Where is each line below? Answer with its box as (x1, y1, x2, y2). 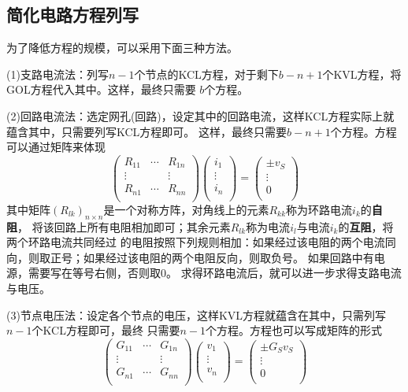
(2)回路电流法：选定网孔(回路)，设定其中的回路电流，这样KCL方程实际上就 (6, 107, 395, 124)
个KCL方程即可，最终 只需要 (32, 322, 180, 338)
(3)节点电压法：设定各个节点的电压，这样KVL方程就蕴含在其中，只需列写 (6, 306, 387, 323)
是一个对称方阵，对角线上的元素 (103, 201, 269, 217)
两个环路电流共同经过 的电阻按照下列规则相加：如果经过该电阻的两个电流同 (6, 234, 396, 250)
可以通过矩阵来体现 (6, 139, 106, 155)
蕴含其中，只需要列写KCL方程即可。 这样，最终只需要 (6, 123, 287, 139)
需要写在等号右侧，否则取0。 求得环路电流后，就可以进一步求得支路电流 (28, 264, 402, 281)
